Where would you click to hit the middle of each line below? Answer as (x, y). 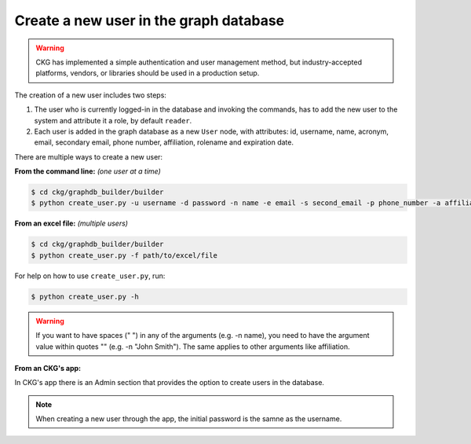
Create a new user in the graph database (150, 20)
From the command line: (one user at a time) (88, 171)
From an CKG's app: (48, 368)
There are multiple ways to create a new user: (89, 156)
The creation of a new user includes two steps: (90, 95)
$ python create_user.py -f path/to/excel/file (124, 255)
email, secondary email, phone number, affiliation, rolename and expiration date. (164, 142)
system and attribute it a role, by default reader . (113, 120)
